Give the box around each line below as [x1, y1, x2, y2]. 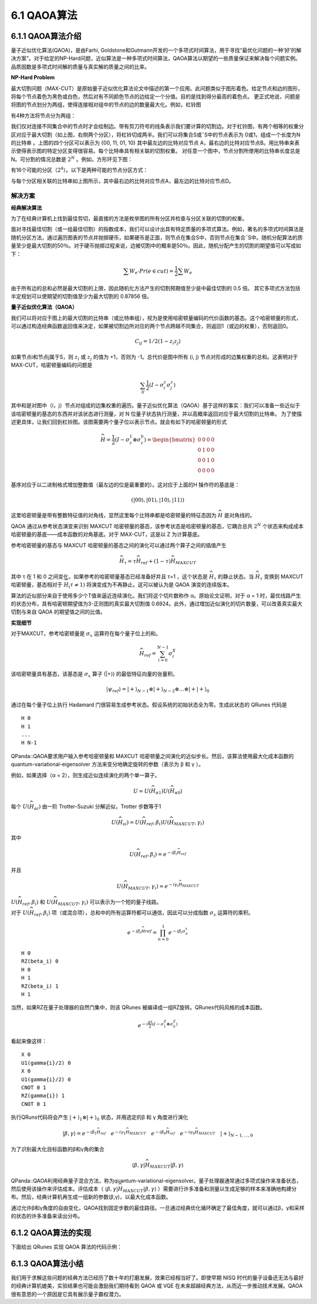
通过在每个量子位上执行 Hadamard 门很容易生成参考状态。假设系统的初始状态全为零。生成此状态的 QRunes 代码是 [11, 701, 287, 708]
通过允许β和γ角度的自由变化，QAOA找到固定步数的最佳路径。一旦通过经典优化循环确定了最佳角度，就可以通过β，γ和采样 [11, 1204, 305, 1211]
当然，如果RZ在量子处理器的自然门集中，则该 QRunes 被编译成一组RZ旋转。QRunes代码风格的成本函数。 [11, 1004, 266, 1011]
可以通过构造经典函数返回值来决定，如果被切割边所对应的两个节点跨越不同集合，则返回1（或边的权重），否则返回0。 [11, 323, 292, 330]
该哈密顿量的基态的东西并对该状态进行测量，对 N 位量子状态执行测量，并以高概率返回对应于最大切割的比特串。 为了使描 [11, 410, 302, 417]
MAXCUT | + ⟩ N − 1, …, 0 [198, 1130, 254, 1138]
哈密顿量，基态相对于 [11, 581, 63, 588]
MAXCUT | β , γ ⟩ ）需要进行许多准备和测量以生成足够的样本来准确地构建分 [122, 1185, 297, 1194]
